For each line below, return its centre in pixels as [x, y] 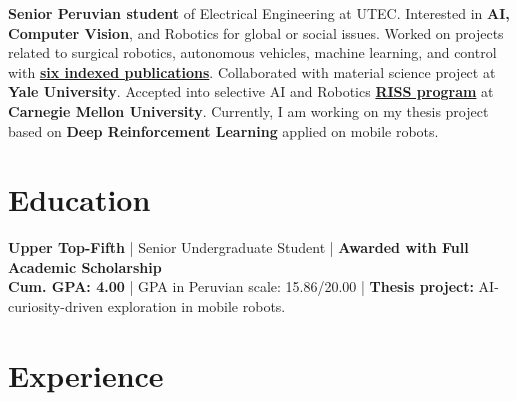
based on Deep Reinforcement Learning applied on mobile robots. [223, 130]
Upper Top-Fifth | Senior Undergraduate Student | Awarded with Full [238, 247]
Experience [86, 374]
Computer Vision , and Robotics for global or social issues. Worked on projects [256, 32]
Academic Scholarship [85, 266]
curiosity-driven [56, 306]
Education [79, 199]
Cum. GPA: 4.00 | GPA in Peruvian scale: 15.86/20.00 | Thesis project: [241, 286]
